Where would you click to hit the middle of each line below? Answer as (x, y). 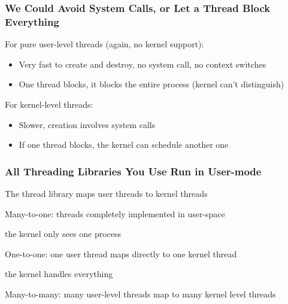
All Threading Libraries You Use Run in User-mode (133, 171)
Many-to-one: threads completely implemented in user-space (115, 213)
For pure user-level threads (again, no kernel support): (104, 44)
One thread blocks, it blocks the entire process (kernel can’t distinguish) (151, 84)
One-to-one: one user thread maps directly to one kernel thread (121, 253)
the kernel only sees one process (63, 234)
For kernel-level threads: (49, 104)
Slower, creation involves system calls (87, 124)
